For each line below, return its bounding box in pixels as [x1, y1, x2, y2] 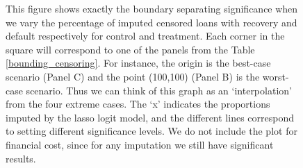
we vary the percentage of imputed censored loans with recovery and [6, 15, 297, 29]
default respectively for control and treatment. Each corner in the [6, 28, 285, 43]
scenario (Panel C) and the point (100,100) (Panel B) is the [6, 69, 260, 83]
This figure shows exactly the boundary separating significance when [6, 1, 298, 15]
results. [6, 151, 36, 165]
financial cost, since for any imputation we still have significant [6, 137, 274, 151]
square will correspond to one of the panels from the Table [6, 42, 255, 56]
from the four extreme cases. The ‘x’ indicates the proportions [6, 96, 270, 111]
